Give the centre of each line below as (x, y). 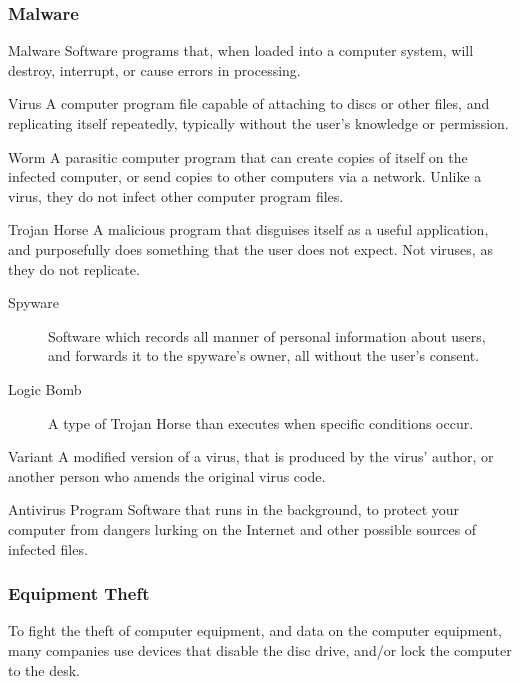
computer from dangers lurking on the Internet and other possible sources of (242, 528)
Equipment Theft (79, 593)
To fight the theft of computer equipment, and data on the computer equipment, (255, 630)
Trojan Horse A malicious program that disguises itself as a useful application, (248, 229)
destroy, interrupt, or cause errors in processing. (154, 69)
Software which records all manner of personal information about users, (267, 335)
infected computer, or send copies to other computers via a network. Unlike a (245, 176)
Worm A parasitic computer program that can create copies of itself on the (238, 156)
